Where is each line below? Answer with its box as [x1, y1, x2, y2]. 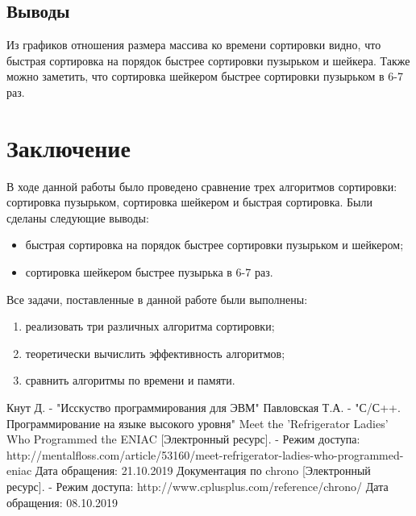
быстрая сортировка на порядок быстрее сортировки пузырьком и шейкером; [25, 236, 404, 253]
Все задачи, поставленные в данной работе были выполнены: [6, 290, 308, 307]
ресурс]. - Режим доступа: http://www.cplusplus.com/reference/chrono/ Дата [6, 478, 389, 495]
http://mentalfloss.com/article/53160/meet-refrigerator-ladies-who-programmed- [6, 446, 404, 463]
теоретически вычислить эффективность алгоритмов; [25, 344, 285, 361]
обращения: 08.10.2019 [6, 493, 119, 510]
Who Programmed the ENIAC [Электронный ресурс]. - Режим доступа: [6, 431, 360, 447]
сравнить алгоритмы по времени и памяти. [25, 372, 235, 389]
